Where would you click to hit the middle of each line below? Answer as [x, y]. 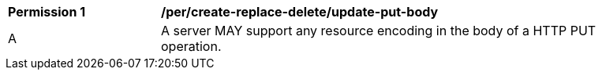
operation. [191, 46]
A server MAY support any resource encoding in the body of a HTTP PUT [379, 31]
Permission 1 [47, 12]
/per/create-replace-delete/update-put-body [300, 12]
